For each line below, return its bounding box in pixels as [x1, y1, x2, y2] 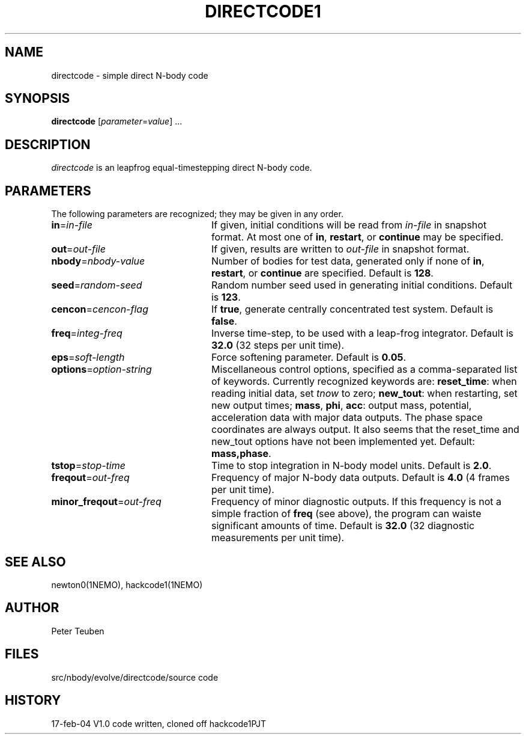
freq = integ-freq [51, 327, 122, 340]
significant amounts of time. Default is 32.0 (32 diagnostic [211, 520, 475, 532]
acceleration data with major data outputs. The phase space [211, 411, 483, 424]
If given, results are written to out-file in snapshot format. [211, 243, 470, 256]
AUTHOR [5, 600, 59, 616]
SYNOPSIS [5, 91, 70, 106]
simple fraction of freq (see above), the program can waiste [211, 507, 482, 520]
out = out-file [51, 243, 106, 256]
